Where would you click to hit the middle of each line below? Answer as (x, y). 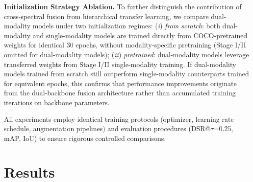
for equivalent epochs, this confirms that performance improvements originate (120, 83)
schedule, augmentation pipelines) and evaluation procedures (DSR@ (107, 128)
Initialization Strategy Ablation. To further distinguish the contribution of (123, 6)
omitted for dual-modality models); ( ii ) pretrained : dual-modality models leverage (126, 54)
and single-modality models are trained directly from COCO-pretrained (140, 35)
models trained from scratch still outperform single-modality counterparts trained (126, 74)
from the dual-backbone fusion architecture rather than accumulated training (120, 93)
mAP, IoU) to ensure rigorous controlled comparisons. (85, 138)
